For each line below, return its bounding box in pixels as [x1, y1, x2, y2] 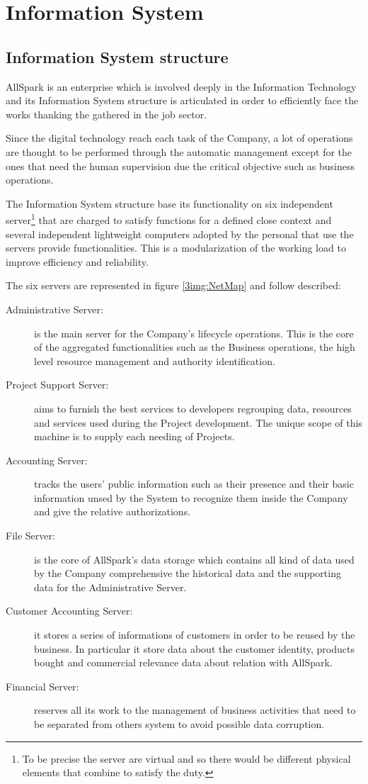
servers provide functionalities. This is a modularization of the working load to [6, 240, 346, 255]
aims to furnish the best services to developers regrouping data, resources [34, 401, 352, 415]
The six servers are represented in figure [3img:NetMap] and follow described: [6, 278, 341, 293]
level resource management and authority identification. [34, 353, 275, 368]
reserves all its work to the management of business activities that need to [34, 702, 356, 717]
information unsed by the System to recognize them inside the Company [34, 490, 348, 505]
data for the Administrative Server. [34, 579, 187, 594]
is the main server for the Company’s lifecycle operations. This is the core [34, 325, 354, 340]
